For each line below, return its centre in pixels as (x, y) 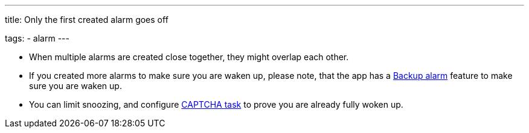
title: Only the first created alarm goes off (87, 20)
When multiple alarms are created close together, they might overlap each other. (189, 57)
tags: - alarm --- (37, 38)
